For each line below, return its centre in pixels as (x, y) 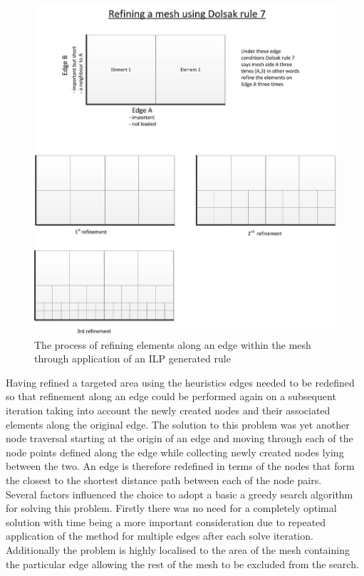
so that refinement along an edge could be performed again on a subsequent (171, 396)
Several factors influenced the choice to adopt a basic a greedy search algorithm (180, 494)
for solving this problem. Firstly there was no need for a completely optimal (171, 508)
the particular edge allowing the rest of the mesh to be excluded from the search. (182, 564)
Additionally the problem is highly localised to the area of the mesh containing (178, 549)
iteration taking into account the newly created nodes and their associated (168, 410)
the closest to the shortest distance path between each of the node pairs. (164, 480)
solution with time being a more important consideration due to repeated (166, 522)
